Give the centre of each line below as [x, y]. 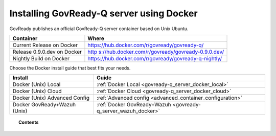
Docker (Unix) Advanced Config [51, 98]
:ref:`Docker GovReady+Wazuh [134, 105]
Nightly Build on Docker [41, 58]
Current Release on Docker [45, 45]
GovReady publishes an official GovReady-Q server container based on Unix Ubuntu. [99, 29]
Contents [29, 122]
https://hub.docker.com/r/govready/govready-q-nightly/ [155, 58]
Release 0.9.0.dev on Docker [47, 52]
